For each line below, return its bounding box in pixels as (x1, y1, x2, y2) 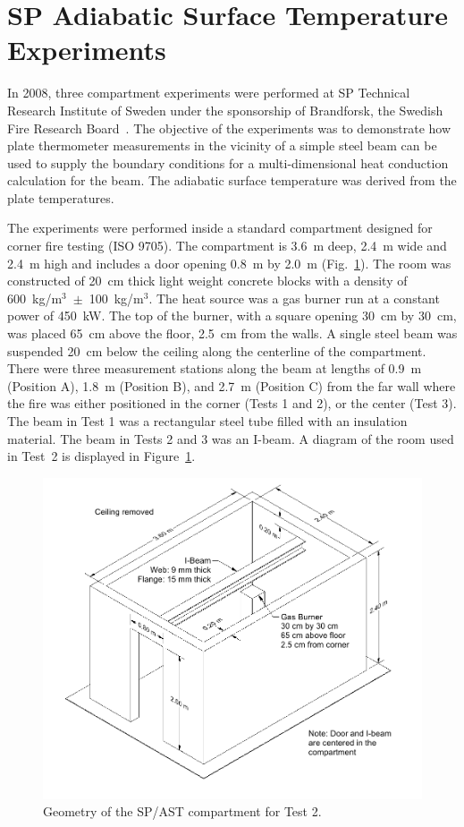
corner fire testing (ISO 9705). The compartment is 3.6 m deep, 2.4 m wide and (7, 236, 447, 255)
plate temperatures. (7, 188, 114, 207)
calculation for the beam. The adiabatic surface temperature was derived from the (7, 171, 457, 190)
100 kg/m (89, 288, 144, 307)
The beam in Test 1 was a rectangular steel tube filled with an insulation (7, 412, 408, 430)
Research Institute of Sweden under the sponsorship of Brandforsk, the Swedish (7, 100, 443, 119)
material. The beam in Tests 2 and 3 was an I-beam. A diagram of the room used (7, 429, 454, 448)
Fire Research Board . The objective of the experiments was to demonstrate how (7, 118, 451, 137)
